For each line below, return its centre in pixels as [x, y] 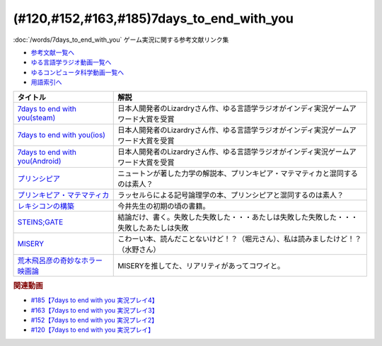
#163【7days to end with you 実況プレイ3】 [94, 310]
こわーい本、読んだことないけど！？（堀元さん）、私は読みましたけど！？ [240, 238]
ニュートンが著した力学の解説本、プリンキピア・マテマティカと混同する [238, 173]
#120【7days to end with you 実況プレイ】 [93, 330]
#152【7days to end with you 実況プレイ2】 [94, 320]
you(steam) [36, 117]
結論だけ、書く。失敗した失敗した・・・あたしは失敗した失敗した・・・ [238, 217]
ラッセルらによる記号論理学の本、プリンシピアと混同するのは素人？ [231, 195]
